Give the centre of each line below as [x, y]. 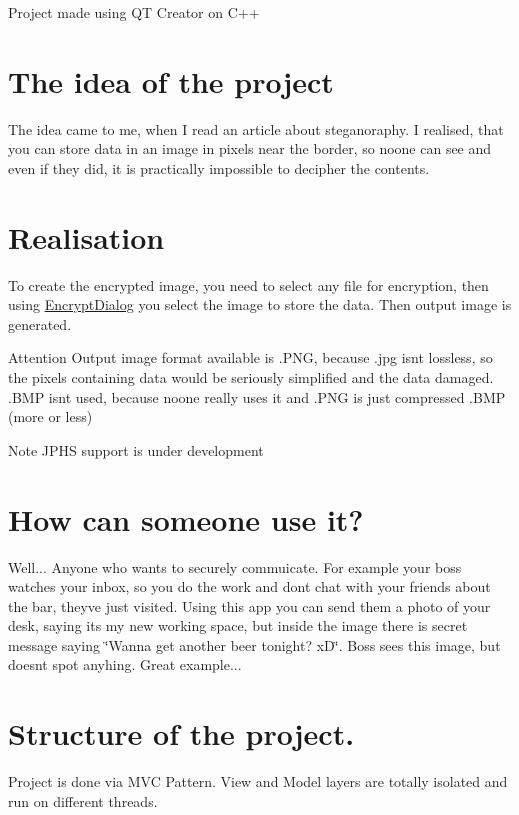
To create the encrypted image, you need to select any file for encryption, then [248, 284]
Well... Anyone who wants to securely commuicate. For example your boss [235, 566]
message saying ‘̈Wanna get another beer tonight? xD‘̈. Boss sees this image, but [254, 644]
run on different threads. [83, 800]
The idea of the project [171, 80]
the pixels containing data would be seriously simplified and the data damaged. [251, 377]
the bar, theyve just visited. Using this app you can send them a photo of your [249, 605]
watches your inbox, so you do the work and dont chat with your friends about [249, 586]
